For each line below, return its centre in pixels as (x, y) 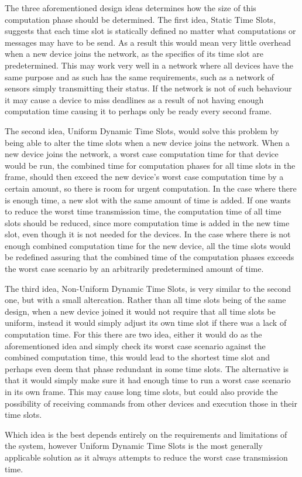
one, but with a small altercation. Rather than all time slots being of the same (145, 300)
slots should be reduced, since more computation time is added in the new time (147, 222)
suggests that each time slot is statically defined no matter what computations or (150, 31)
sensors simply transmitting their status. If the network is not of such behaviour (148, 88)
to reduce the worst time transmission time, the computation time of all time (143, 211)
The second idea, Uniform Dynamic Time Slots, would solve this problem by (142, 130)
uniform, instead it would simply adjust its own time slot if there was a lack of (146, 323)
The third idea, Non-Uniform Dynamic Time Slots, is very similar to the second (148, 288)
